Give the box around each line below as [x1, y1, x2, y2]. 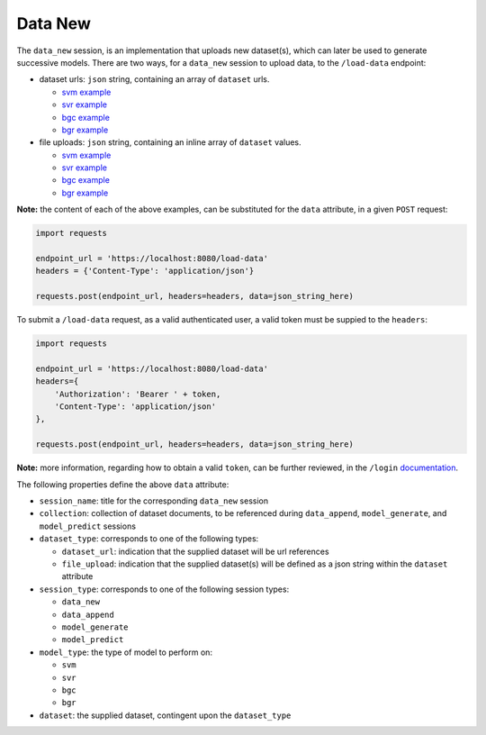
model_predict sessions [39, 521, 137, 531]
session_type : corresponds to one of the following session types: [39, 584, 290, 594]
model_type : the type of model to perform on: [39, 647, 213, 658]
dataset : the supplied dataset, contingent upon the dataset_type [39, 710, 292, 721]
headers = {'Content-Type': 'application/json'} [35, 266, 255, 277]
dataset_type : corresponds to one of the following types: [39, 533, 259, 544]
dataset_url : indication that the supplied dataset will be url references [61, 546, 329, 557]
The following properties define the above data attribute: [16, 478, 229, 490]
